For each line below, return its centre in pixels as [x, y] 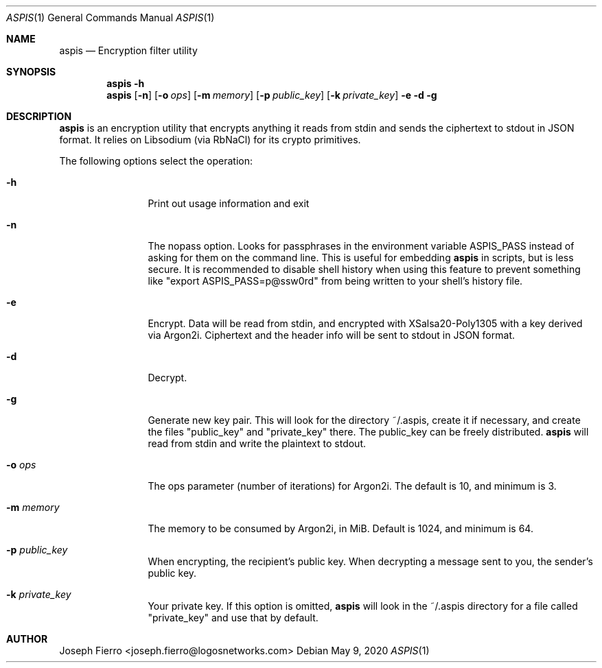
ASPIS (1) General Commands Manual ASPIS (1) [111, 17]
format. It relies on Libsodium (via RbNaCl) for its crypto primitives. [210, 140]
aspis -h [126, 83]
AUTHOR [27, 639]
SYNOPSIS [31, 72]
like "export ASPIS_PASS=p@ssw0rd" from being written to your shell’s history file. [335, 281]
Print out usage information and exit [229, 203]
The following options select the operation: [156, 161]
